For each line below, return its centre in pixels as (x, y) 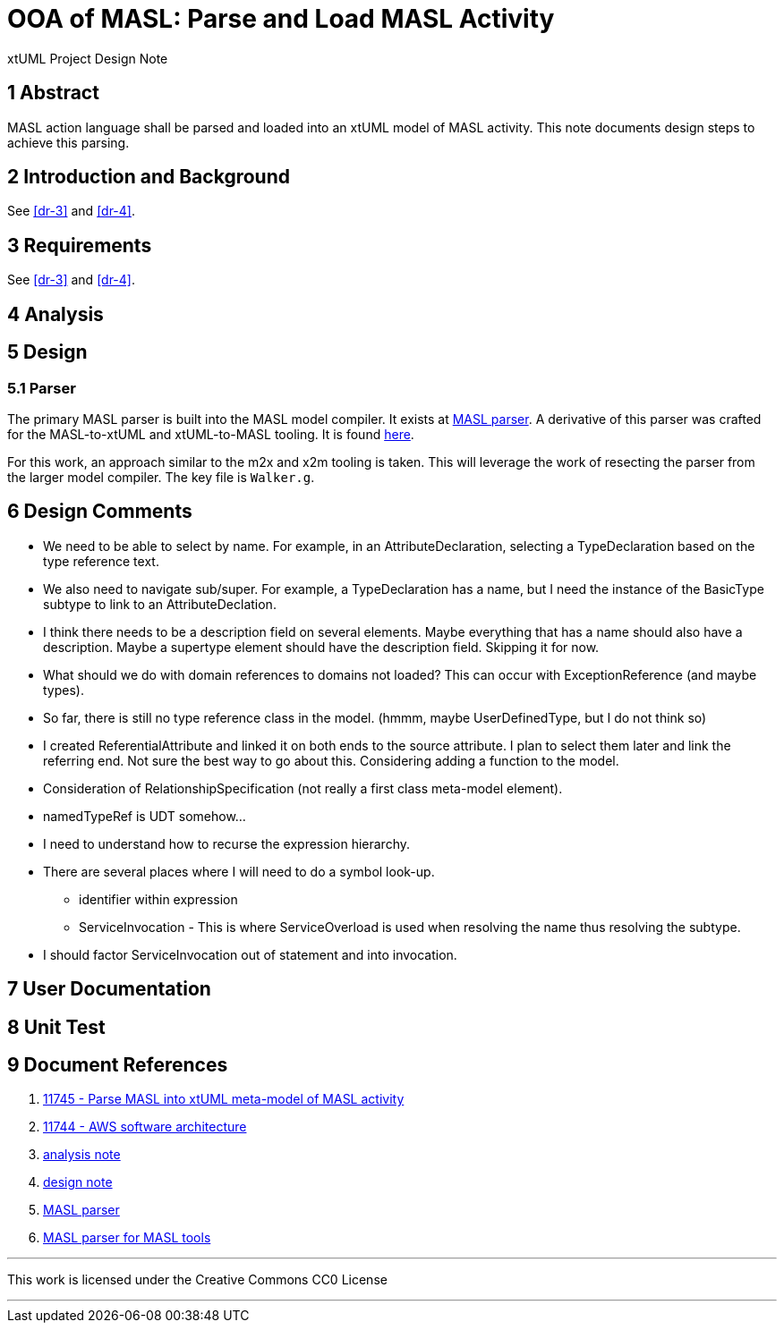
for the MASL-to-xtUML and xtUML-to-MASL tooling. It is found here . (211, 434)
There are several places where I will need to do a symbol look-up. (239, 871)
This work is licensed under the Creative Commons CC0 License (197, 1280)
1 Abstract (53, 93)
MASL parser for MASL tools (127, 1238)
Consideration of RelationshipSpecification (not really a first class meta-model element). (303, 788)
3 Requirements (80, 245)
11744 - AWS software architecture (145, 1127)
